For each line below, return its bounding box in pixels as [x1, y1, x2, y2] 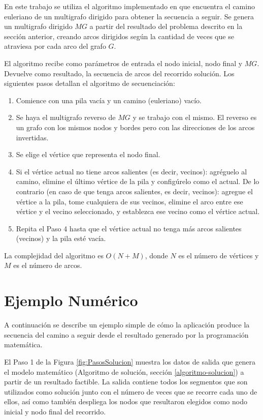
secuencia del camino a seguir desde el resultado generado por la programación [4, 329, 249, 340]
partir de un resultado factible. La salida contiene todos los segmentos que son [4, 376, 248, 387]
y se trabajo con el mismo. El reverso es [133, 112, 257, 123]
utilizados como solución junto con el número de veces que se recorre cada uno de [4, 386, 257, 397]
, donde [145, 250, 168, 260]
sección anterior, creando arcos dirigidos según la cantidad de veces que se [4, 31, 234, 41]
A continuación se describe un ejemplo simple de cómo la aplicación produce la [4, 319, 250, 330]
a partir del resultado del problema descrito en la [89, 21, 243, 32]
